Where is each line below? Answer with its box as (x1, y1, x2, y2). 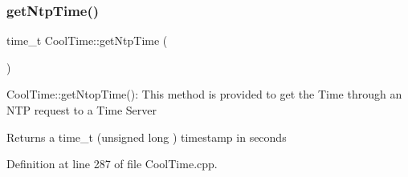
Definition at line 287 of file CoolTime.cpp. (6, 155, 218, 172)
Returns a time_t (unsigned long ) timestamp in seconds (6, 128, 287, 145)
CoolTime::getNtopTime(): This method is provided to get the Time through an (6, 86, 402, 103)
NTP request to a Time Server (6, 102, 157, 118)
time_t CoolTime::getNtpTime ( (6, 32, 168, 49)
